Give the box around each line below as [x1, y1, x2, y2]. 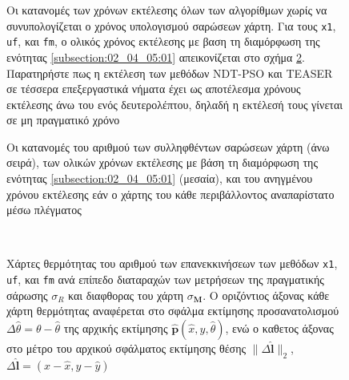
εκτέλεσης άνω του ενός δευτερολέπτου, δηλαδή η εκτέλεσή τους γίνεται [6, 95, 343, 112]
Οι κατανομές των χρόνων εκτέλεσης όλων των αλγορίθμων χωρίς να [6, 2, 327, 18]
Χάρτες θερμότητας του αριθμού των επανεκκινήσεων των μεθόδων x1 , [6, 255, 338, 272]
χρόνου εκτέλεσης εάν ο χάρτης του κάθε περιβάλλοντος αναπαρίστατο [6, 185, 335, 202]
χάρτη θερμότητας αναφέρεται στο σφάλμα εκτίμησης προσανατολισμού [6, 302, 339, 319]
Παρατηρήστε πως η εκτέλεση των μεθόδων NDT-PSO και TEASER [6, 64, 333, 81]
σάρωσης [6, 286, 48, 303]
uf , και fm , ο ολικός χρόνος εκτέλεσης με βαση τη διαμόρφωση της [6, 33, 320, 50]
